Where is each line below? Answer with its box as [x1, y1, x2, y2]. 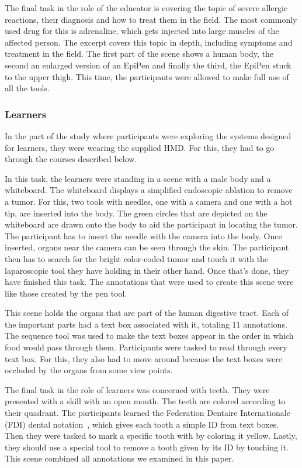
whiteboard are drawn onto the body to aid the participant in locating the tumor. [5, 218, 298, 230]
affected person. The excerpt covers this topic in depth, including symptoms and [5, 36, 293, 48]
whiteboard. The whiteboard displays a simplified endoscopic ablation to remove [5, 184, 293, 196]
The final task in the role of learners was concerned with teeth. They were [5, 383, 270, 395]
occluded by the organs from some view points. [5, 364, 173, 376]
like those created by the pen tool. [5, 287, 127, 299]
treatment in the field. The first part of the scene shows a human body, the [5, 47, 274, 60]
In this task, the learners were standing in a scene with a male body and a [5, 172, 271, 184]
